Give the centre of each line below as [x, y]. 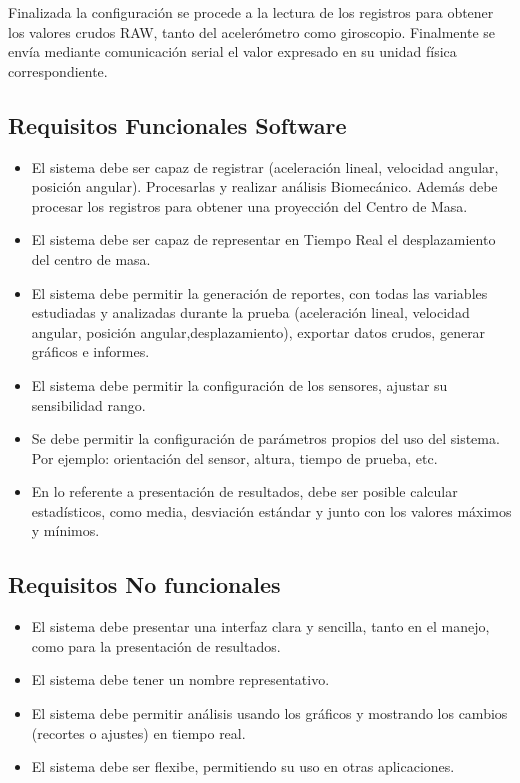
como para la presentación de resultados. [156, 645]
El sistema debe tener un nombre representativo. [180, 679]
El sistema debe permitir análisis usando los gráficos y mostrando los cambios [269, 713]
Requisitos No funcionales [144, 584]
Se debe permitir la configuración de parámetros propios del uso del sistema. [265, 438]
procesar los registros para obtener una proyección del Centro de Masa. [249, 205]
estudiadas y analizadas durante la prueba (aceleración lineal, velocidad [250, 312]
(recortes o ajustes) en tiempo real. [138, 732]
